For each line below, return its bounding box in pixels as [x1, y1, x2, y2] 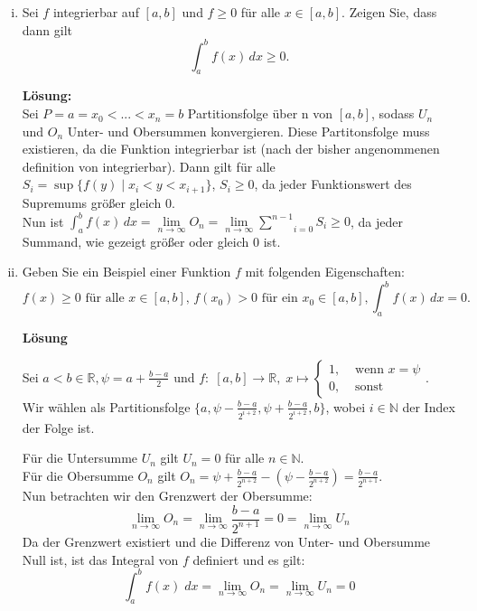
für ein [261, 292, 298, 305]
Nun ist [22, 211, 64, 230]
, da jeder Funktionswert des [254, 174, 412, 193]
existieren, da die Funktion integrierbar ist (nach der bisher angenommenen [22, 139, 440, 158]
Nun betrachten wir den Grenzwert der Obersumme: [22, 485, 313, 504]
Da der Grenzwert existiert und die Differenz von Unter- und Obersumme [22, 531, 431, 550]
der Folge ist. [22, 418, 95, 437]
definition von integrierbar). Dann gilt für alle [22, 156, 276, 175]
